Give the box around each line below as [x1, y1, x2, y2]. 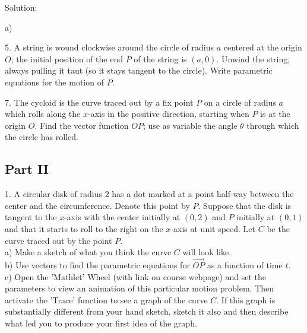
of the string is [134, 52, 187, 65]
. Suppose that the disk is [198, 199, 292, 211]
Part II [5, 160, 49, 178]
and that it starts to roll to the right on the [5, 222, 163, 234]
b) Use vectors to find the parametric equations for [5, 258, 190, 271]
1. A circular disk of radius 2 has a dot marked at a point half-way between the [5, 188, 294, 200]
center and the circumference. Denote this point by [5, 199, 190, 211]
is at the [260, 107, 290, 120]
